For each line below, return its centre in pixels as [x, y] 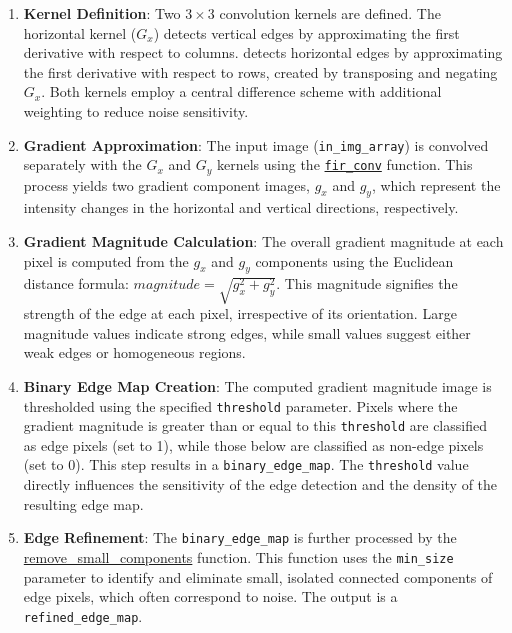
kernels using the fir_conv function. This [345, 164]
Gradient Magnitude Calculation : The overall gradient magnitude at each [263, 241]
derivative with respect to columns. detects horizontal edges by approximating [263, 52]
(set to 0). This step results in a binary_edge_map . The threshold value [246, 464]
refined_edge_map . [83, 615]
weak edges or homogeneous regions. [134, 352]
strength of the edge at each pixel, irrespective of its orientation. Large [240, 313]
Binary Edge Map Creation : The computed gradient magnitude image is [257, 385]
